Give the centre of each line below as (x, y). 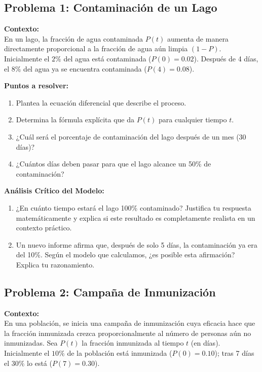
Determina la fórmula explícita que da (75, 120)
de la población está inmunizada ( (120, 353)
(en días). (205, 343)
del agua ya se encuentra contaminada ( (85, 68)
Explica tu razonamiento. (55, 264)
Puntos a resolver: (36, 86)
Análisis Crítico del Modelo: (54, 191)
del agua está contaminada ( (107, 58)
